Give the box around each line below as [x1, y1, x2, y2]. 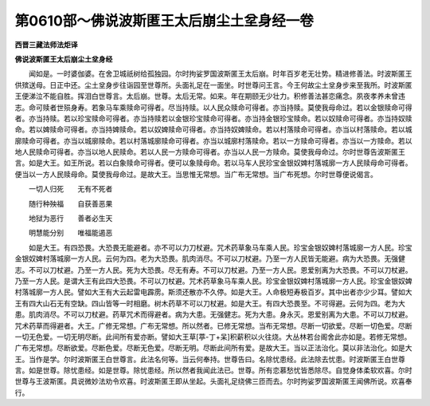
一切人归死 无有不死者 [28, 184, 113, 194]
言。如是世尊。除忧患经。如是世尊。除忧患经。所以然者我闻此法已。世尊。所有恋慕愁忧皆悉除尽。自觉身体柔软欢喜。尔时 [14, 365, 412, 375]
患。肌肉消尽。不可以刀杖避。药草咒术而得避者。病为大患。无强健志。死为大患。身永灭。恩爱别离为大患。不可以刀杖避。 [14, 309, 412, 319]
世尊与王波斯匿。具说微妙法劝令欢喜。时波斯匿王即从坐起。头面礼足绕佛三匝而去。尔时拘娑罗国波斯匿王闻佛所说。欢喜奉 [14, 376, 412, 386]
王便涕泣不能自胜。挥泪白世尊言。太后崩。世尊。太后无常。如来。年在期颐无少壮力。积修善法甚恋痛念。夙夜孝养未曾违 [14, 92, 405, 101]
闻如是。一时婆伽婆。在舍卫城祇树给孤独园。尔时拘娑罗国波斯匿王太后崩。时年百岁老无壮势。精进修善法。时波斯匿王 [28, 69, 412, 79]
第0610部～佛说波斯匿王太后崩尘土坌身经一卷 [14, 12, 315, 30]
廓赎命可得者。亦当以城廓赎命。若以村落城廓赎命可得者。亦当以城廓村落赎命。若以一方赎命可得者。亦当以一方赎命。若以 [14, 136, 412, 145]
